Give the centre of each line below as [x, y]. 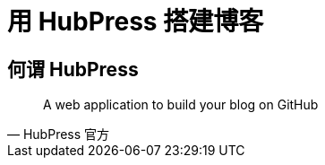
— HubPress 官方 [59, 135]
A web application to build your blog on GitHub [181, 105]
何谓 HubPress [73, 69]
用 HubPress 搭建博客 [136, 22]
